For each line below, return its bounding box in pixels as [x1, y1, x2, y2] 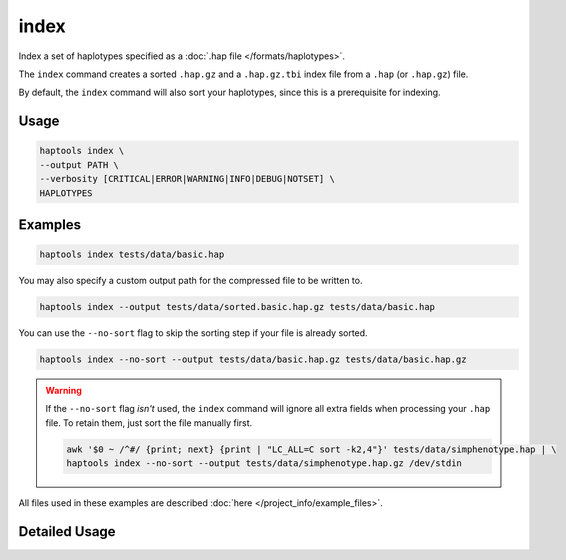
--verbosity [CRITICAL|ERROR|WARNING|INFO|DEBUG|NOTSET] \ [39, 173, 335, 185]
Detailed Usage [18, 523, 116, 540]
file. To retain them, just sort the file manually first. [45, 416, 253, 429]
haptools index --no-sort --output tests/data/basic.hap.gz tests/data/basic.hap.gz [39, 354, 467, 365]
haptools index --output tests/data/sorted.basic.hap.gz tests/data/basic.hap [39, 301, 435, 313]
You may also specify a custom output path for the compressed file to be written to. [18, 275, 363, 287]
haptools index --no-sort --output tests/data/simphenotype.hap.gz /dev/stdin [66, 458, 462, 469]
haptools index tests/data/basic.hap [39, 249, 225, 260]
